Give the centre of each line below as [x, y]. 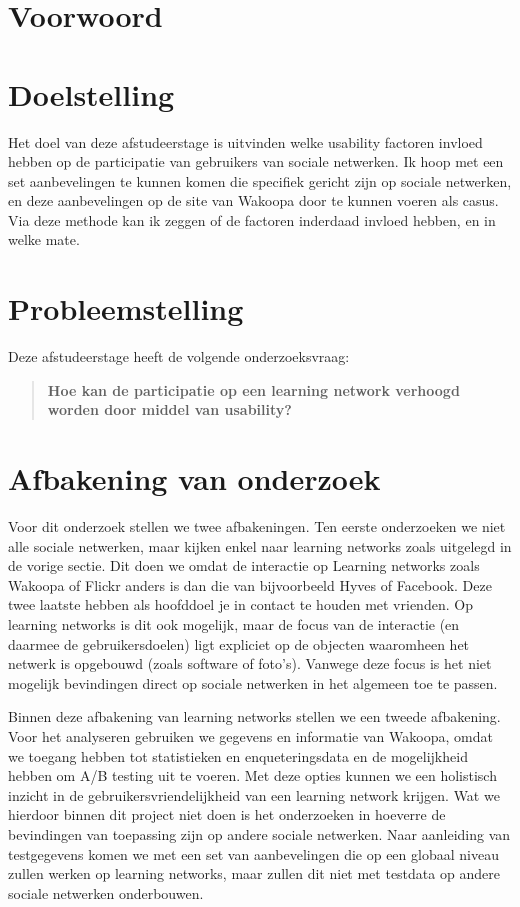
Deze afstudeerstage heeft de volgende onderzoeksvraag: [179, 356]
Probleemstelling [126, 308]
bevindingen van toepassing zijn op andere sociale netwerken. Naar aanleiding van [259, 834]
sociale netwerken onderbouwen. [106, 892]
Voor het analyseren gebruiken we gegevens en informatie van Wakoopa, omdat [250, 736]
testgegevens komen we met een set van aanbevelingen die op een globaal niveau [253, 853]
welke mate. [44, 239]
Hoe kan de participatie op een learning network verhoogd [253, 389]
